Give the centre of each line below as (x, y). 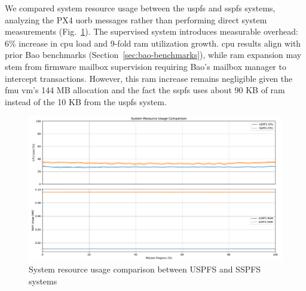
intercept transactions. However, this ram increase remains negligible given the (149, 78)
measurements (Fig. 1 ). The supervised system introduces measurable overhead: (152, 31)
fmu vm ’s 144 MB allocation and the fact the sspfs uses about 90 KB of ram (145, 90)
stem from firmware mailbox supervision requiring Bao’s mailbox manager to (146, 66)
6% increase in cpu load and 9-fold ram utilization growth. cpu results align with (153, 43)
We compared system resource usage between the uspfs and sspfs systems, (140, 8)
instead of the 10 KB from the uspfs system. (86, 101)
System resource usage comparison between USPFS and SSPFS (145, 269)
